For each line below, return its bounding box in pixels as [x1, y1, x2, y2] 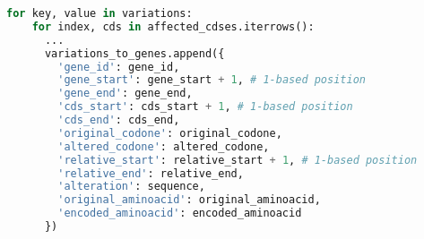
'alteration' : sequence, [57, 180, 205, 193]
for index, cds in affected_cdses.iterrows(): [31, 20, 315, 33]
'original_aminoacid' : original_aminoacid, [57, 193, 321, 207]
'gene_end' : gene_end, [57, 87, 193, 100]
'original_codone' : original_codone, [57, 126, 282, 140]
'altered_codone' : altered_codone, [57, 140, 270, 153]
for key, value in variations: [6, 7, 193, 20]
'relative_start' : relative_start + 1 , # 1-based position [57, 153, 418, 166]
